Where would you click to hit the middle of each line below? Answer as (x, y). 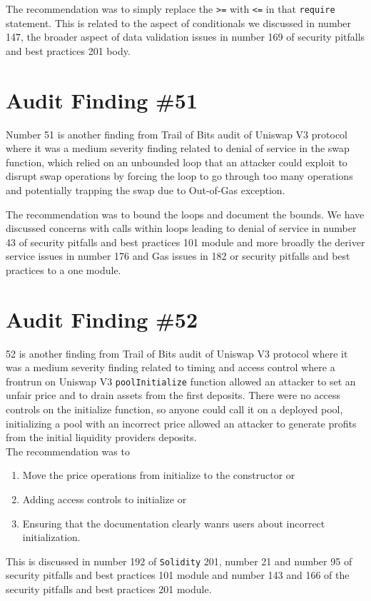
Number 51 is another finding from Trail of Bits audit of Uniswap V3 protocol (177, 134)
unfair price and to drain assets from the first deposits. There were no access (173, 395)
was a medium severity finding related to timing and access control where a (171, 367)
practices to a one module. (63, 269)
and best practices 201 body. (68, 50)
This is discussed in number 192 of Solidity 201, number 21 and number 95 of (179, 561)
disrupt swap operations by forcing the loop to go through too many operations (179, 176)
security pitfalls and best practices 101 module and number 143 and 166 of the (178, 575)
